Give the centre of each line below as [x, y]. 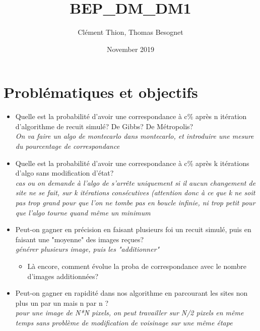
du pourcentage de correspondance [68, 146]
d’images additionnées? [63, 276]
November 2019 [131, 49]
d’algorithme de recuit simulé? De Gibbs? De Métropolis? [104, 126]
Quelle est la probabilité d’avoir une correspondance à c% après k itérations [132, 163]
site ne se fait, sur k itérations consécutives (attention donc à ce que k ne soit [135, 192]
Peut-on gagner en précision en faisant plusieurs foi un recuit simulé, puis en [133, 229]
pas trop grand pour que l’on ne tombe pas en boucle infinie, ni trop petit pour [135, 202]
